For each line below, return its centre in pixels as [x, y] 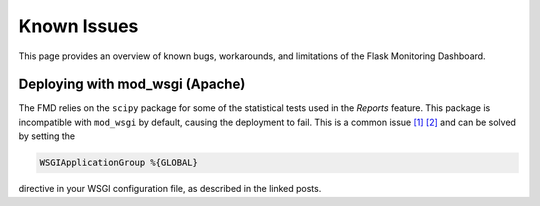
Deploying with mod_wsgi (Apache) [132, 84]
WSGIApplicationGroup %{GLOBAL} [119, 163]
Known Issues [78, 26]
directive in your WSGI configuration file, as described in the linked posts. [170, 189]
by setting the [47, 136]
